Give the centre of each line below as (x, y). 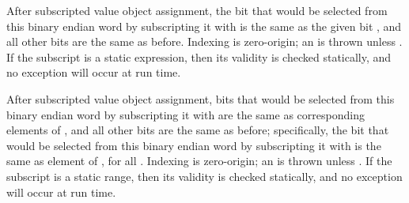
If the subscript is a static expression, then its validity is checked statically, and (199, 56)
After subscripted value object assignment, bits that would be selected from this (201, 98)
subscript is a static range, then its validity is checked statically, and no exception (204, 176)
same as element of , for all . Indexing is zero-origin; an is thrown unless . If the (199, 161)
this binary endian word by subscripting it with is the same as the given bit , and (204, 26)
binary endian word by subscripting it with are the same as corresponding (186, 114)
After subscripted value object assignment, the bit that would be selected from (197, 10)
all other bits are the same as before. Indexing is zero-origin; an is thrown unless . (204, 41)
